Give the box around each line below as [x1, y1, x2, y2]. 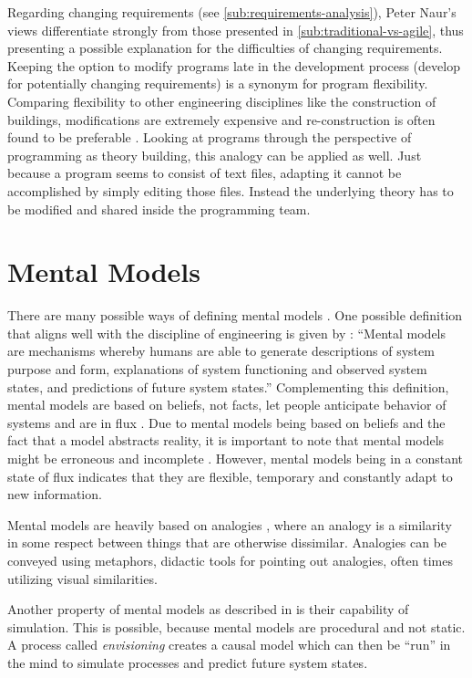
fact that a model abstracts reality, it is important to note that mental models [7, 431, 445, 450]
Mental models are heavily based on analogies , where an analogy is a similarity [7, 515, 452, 534]
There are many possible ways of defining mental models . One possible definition [7, 306, 463, 325]
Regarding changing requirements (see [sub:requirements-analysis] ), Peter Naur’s [7, 3, 457, 21]
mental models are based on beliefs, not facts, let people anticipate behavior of [7, 395, 446, 414]
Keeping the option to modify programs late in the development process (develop [7, 56, 460, 75]
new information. [7, 485, 102, 504]
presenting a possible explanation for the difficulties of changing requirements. [7, 38, 443, 57]
